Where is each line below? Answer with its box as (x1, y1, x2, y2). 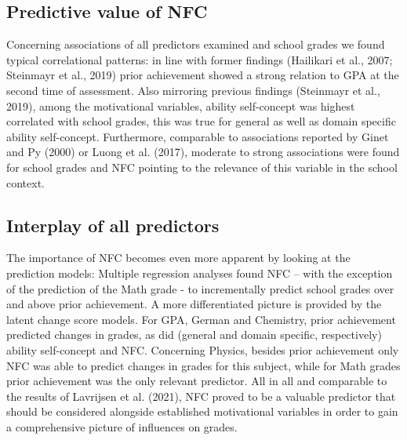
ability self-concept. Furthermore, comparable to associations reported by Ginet (6, 128, 389, 144)
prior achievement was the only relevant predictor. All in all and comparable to (6, 373, 387, 389)
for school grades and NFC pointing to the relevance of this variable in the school (6, 158, 398, 175)
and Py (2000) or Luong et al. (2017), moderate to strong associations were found (6, 144, 400, 160)
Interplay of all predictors (6, 213, 220, 237)
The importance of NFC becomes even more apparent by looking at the (6, 249, 351, 266)
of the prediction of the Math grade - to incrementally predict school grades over (6, 280, 394, 296)
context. (6, 174, 45, 191)
